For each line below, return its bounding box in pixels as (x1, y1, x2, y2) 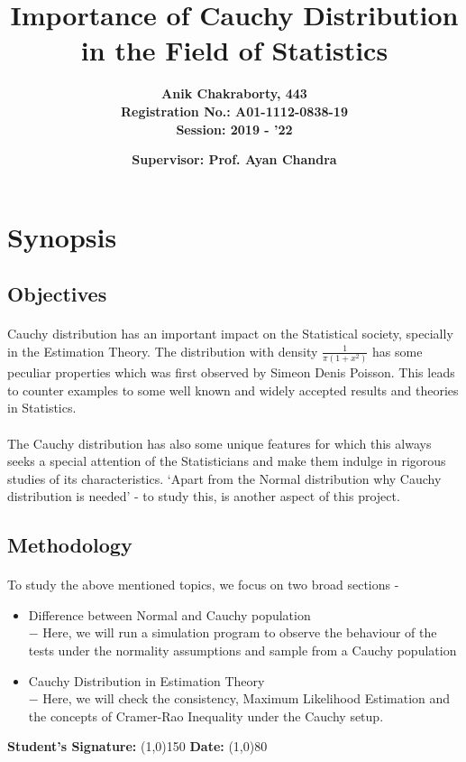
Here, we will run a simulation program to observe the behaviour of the (42, 623, 437, 642)
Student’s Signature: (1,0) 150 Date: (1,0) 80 (7, 737, 268, 756)
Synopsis (7, 218, 117, 255)
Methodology (7, 531, 132, 559)
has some (372, 341, 423, 360)
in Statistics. (7, 398, 77, 417)
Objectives (7, 280, 107, 308)
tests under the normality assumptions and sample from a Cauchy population (28, 641, 457, 660)
